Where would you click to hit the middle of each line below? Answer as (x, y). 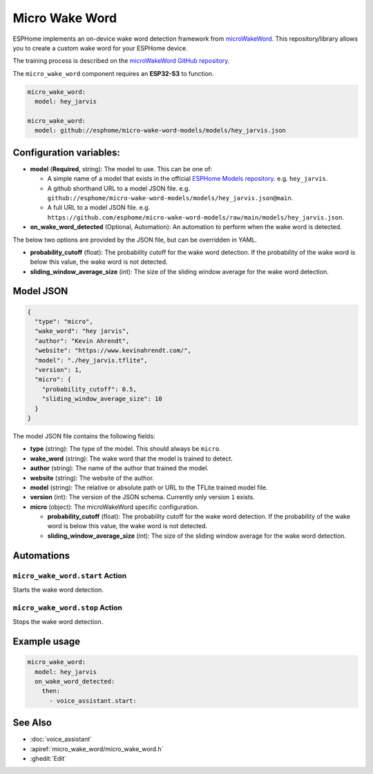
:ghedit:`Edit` (48, 758)
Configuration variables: (67, 152)
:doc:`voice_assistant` (61, 739)
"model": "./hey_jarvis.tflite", (91, 360)
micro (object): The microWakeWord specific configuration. (115, 507)
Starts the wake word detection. (58, 590)
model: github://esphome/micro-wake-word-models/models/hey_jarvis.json (161, 130)
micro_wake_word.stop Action (67, 608)
